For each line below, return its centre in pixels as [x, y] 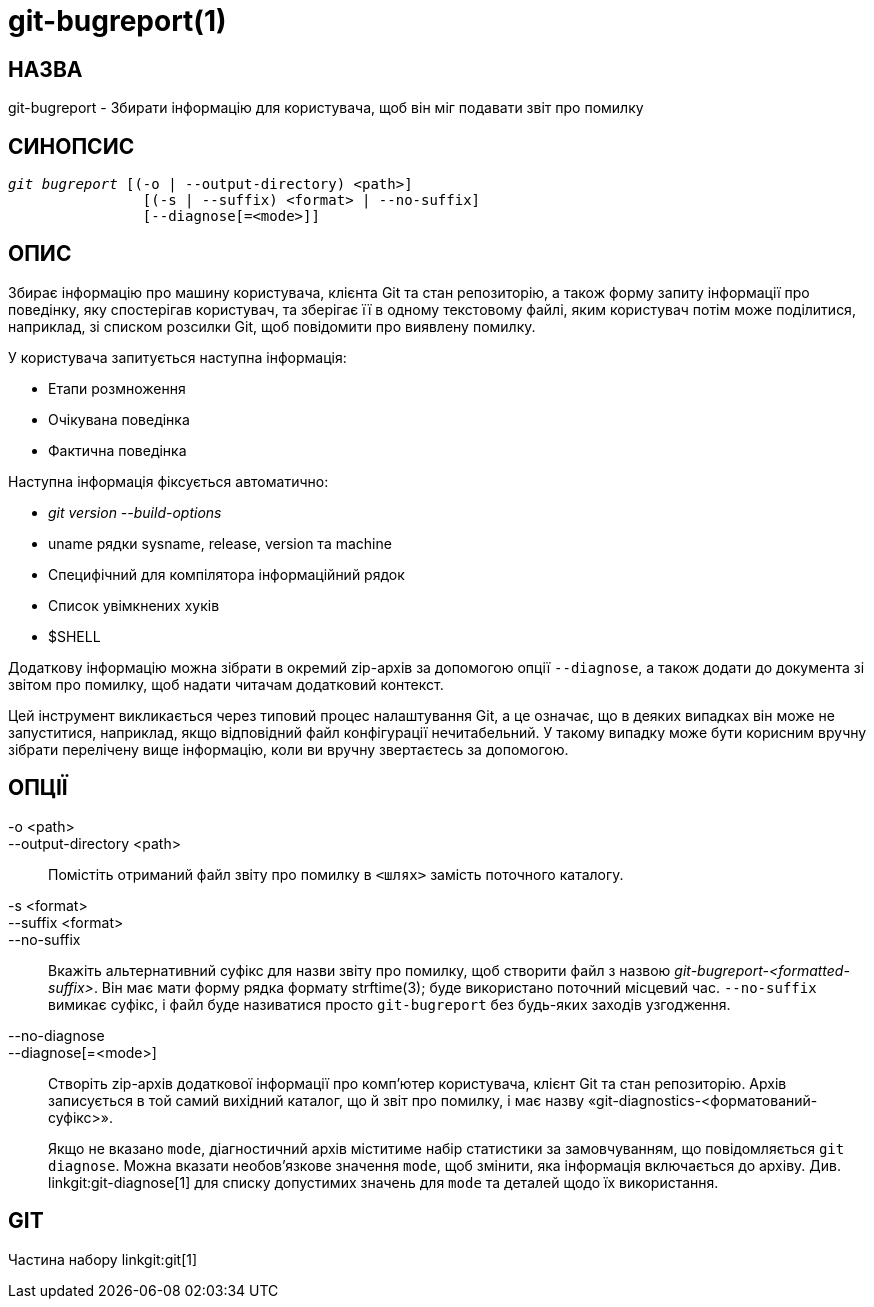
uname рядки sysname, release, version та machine [220, 543]
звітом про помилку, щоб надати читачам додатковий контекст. [226, 684]
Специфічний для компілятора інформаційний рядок [226, 574]
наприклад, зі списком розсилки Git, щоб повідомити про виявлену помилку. [272, 326]
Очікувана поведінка [119, 419]
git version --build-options [135, 512]
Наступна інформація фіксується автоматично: [168, 481]
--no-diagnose [56, 1035]
